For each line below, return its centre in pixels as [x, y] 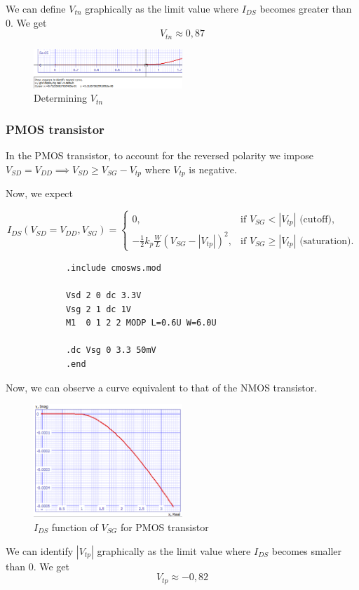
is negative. [213, 169]
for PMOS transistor [164, 527]
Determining [61, 98]
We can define [36, 8]
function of [75, 527]
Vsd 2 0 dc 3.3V [103, 295]
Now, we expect [40, 193]
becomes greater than [306, 8]
